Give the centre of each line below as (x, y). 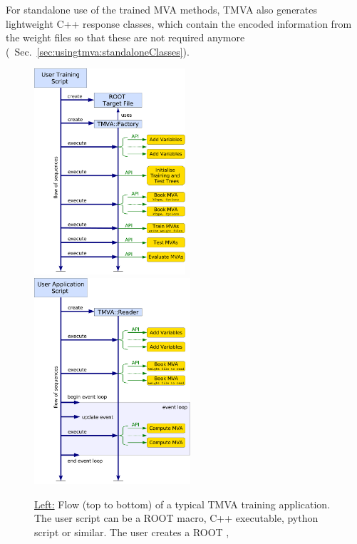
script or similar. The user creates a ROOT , (132, 532)
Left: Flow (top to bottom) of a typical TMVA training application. (182, 504)
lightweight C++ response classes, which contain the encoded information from (179, 23)
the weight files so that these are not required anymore (125, 37)
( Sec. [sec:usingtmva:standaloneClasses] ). (98, 51)
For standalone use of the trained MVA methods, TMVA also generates (162, 9)
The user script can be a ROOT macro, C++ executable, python (176, 518)
